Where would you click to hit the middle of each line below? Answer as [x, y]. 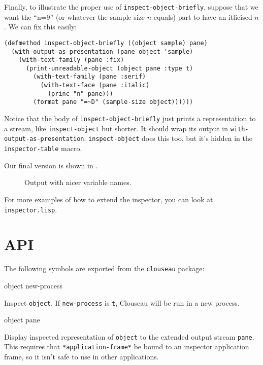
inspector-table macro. [43, 148]
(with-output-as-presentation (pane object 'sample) [102, 51]
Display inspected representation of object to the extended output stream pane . [129, 336]
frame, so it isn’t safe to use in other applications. [81, 357]
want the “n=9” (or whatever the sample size [75, 16]
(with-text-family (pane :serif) [90, 77]
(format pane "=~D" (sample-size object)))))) [113, 102]
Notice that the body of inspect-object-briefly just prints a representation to [130, 118]
